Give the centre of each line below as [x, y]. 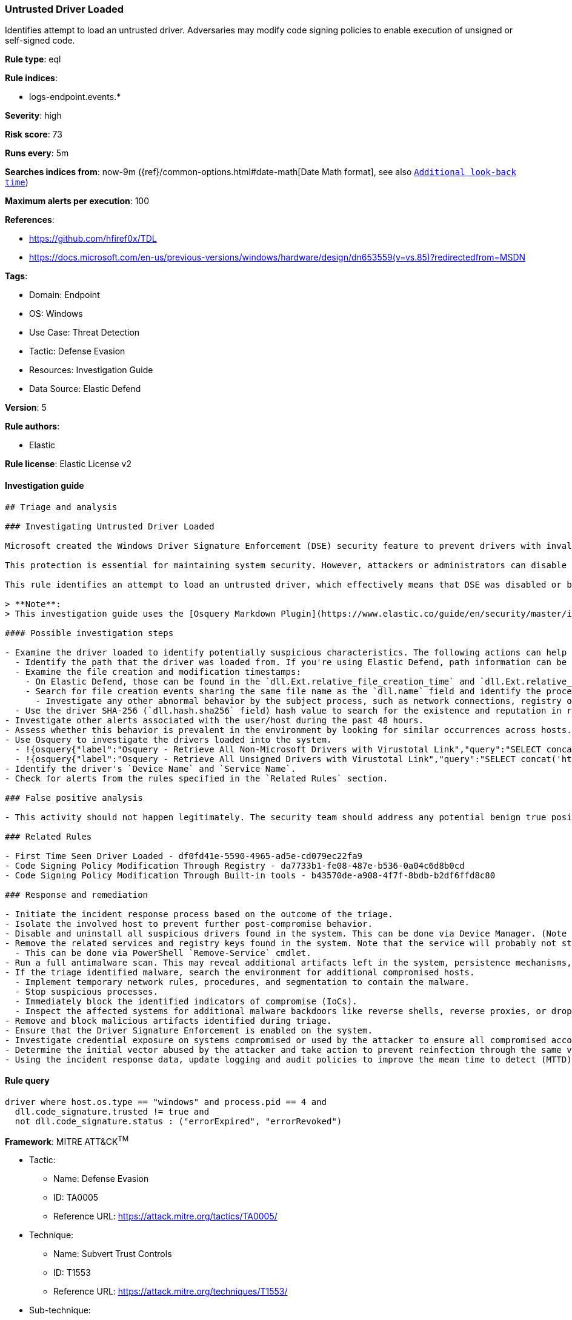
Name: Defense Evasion [101, 1179]
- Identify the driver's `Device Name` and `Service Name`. [151, 768]
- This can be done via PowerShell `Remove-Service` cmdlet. [163, 953]
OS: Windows [56, 314]
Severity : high [33, 116]
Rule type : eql [33, 59]
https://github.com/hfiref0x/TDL [93, 239]
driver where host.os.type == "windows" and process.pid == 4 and [166, 1102]
